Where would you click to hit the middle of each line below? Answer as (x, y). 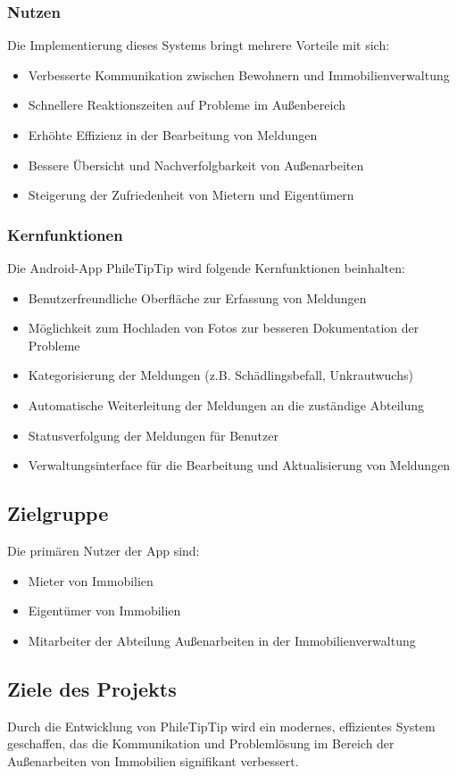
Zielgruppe (58, 513)
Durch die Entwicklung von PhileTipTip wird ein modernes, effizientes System (221, 726)
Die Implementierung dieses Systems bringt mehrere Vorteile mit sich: (199, 45)
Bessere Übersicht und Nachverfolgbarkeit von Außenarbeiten (196, 165)
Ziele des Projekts (92, 688)
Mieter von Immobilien (91, 580)
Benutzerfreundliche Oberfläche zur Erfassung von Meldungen (197, 297)
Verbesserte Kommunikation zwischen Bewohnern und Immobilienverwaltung (239, 74)
